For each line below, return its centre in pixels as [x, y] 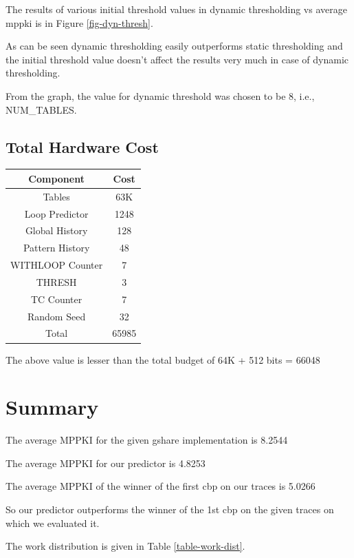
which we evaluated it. [53, 523]
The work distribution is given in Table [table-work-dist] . [125, 546]
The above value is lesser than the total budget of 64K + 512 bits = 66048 [163, 359]
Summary [52, 407]
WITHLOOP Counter [57, 265]
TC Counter [56, 299]
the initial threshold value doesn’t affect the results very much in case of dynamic [177, 59]
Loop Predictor [56, 213]
